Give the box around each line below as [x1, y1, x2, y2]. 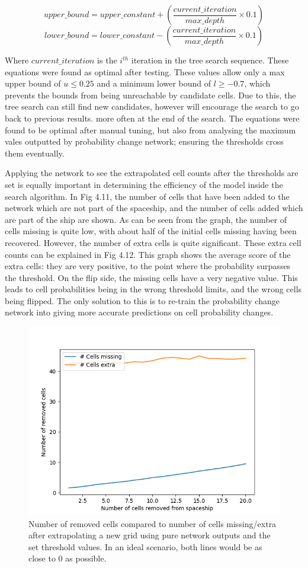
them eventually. [5, 146, 65, 159]
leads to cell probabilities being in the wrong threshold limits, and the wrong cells [5, 283, 302, 295]
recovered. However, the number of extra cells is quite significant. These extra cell [5, 236, 301, 248]
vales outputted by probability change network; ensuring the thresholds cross [5, 135, 284, 148]
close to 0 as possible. [28, 552, 107, 564]
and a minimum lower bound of [97, 77, 211, 90]
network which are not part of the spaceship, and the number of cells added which [5, 202, 303, 214]
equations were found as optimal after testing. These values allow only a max [5, 65, 285, 78]
